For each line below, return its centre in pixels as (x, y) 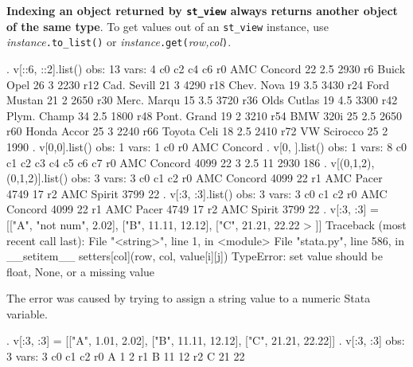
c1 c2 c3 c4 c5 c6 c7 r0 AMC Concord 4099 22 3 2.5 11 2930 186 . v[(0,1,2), (191, 162)
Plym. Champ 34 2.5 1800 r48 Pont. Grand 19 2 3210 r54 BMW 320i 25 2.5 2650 (205, 115)
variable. (27, 313)
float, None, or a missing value (81, 271)
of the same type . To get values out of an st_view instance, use (168, 26)
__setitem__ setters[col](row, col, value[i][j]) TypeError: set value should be (195, 256)
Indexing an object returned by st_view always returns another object (202, 10)
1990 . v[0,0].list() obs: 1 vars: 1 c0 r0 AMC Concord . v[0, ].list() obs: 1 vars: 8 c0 (207, 146)
